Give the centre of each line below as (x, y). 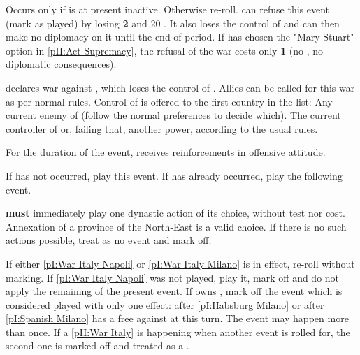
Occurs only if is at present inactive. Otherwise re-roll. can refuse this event (168, 9)
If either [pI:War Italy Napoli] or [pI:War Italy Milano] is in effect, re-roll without (180, 263)
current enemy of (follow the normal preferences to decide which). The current (173, 115)
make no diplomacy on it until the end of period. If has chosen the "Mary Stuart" (180, 37)
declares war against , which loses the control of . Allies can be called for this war (180, 87)
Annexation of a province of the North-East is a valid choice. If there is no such (176, 226)
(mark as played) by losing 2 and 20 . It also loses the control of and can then (173, 23)
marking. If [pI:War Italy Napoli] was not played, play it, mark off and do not (173, 277)
